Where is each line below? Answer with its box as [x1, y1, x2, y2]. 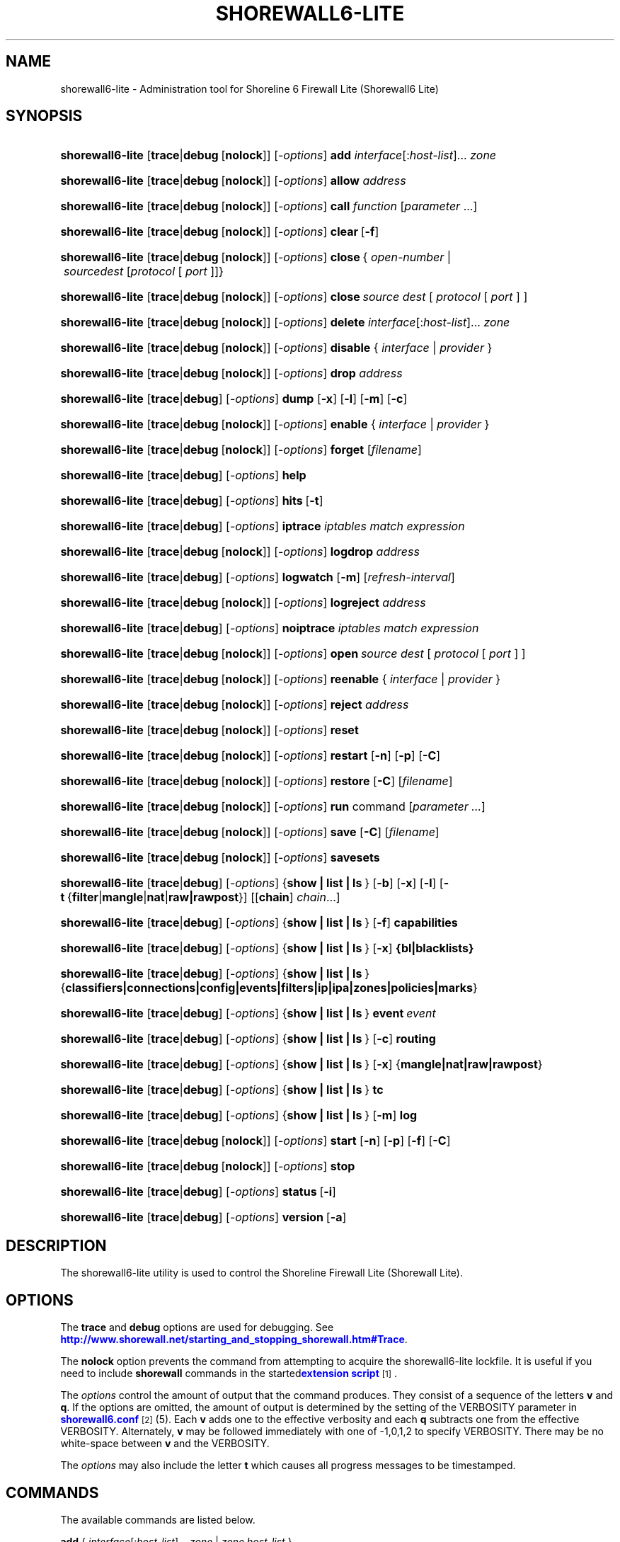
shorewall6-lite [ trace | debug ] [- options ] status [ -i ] [60, 1184, 336, 1199]
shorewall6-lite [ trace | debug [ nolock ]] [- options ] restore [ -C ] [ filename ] [60, 774, 453, 789]
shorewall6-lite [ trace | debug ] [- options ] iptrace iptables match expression [60, 519, 465, 534]
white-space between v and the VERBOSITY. [60, 1437, 270, 1450]
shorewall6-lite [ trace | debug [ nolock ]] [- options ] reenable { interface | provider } [60, 672, 500, 687]
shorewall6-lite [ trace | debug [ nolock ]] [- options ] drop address [60, 366, 403, 381]
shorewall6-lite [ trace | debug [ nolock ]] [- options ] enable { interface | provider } [60, 417, 490, 432]
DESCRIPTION [6, 1236, 107, 1255]
